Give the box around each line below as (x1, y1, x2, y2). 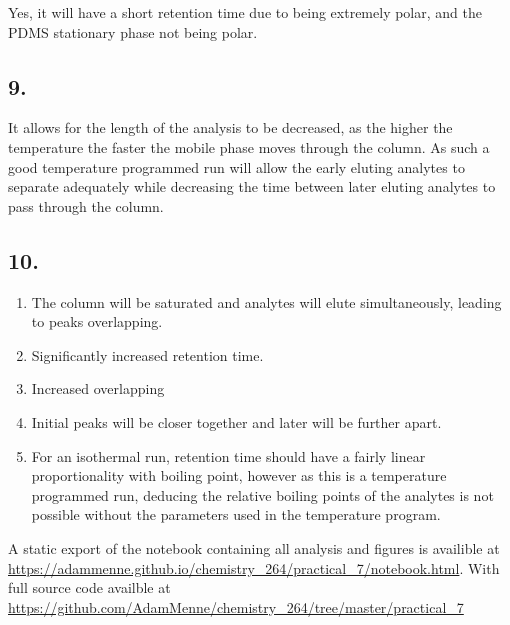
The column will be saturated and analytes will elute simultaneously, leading (31, 291, 502, 312)
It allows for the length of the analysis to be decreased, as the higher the (8, 117, 453, 138)
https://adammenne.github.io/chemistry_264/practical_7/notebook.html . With (8, 557, 500, 578)
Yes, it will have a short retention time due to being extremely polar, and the (8, 2, 482, 22)
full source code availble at (8, 577, 171, 598)
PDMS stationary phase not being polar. (8, 21, 258, 42)
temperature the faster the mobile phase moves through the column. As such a (8, 136, 490, 157)
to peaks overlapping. (31, 311, 163, 332)
